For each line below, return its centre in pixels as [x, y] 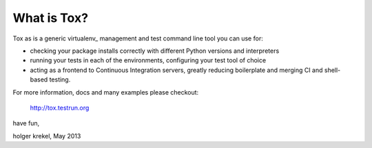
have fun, [26, 123]
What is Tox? [51, 18]
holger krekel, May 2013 [47, 136]
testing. [60, 79]
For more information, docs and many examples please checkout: [106, 92]
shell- [332, 70]
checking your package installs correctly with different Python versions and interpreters [155, 51]
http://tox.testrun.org [60, 108]
